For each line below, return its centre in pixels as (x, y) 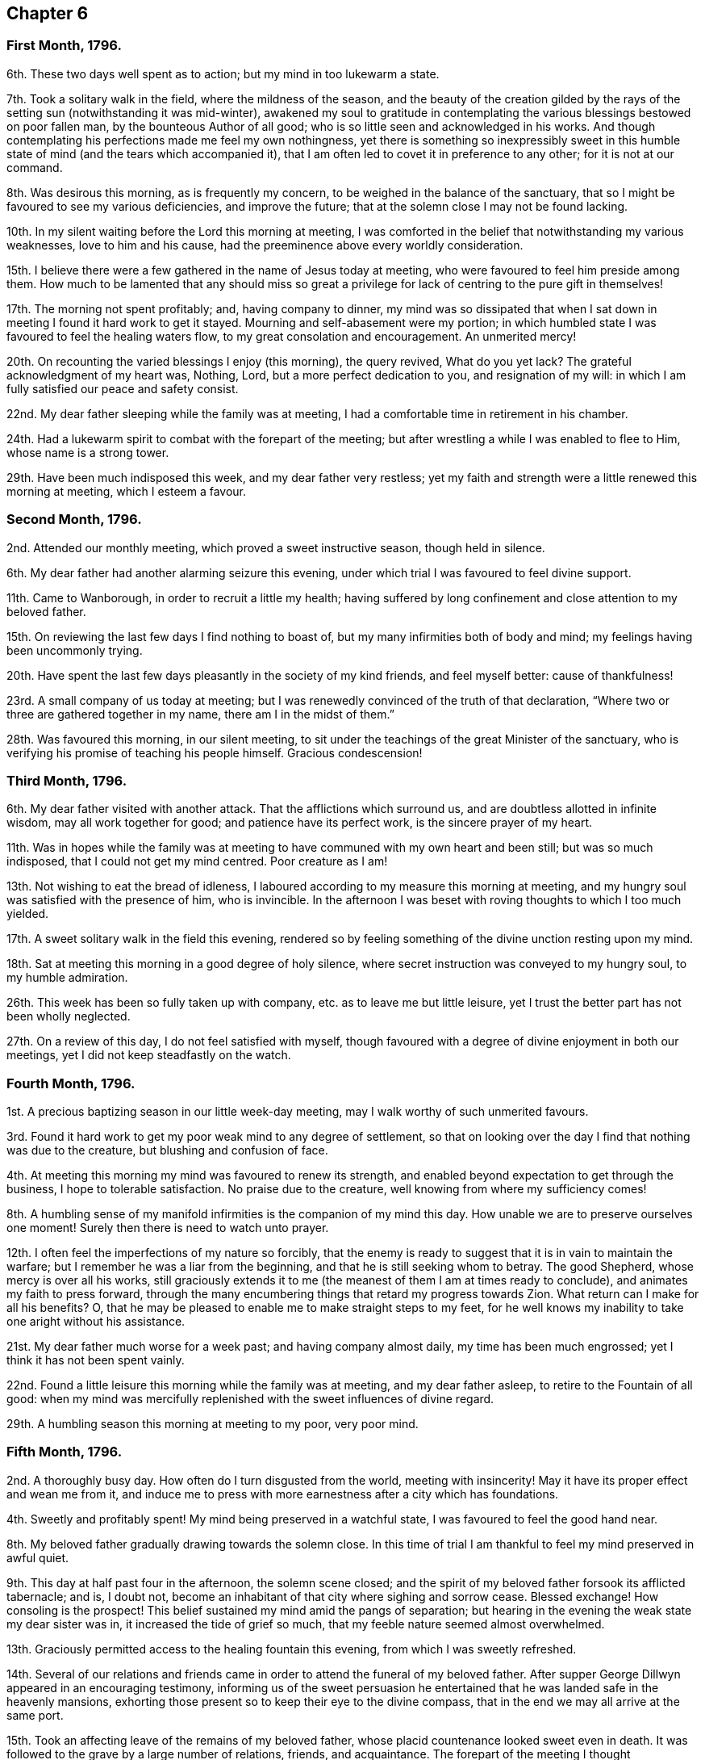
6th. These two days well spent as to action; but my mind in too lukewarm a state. (223, 73)
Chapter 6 (48, 13)
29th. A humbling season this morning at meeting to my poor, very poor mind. (213, 1424)
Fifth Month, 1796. (65, 1452)
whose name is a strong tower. (88, 452)
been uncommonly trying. (75, 650)
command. (35, 167)
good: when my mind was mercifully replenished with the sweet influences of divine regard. (250, 1399)
